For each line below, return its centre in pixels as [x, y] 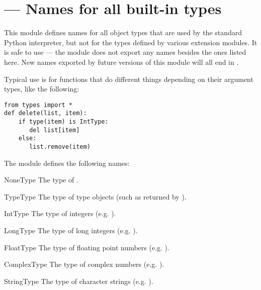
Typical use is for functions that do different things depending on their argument [129, 79]
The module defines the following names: [67, 163]
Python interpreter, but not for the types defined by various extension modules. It [131, 42]
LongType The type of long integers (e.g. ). [71, 230]
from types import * [38, 105]
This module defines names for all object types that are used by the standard [123, 32]
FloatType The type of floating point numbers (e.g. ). [87, 247]
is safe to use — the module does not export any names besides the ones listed [125, 52]
